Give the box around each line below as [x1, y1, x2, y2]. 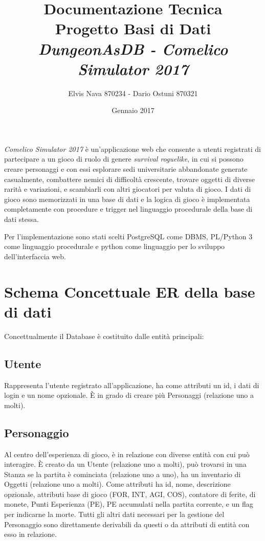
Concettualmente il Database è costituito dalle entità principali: [4, 330, 204, 341]
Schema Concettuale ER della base [4, 281, 255, 302]
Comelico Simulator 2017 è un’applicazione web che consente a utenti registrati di [4, 143, 261, 154]
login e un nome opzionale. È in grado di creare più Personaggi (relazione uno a [4, 390, 254, 400]
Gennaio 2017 [112, 105, 154, 116]
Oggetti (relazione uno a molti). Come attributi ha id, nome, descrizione [4, 479, 231, 489]
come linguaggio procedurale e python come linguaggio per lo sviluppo [4, 241, 225, 252]
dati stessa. [4, 214, 39, 224]
